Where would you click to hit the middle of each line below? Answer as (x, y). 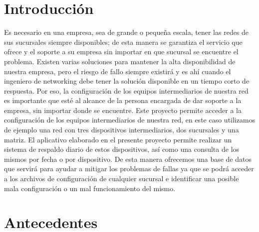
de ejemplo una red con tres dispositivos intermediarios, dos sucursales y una (122, 130)
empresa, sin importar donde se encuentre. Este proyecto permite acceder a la (123, 110)
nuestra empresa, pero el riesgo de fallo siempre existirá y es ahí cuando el (118, 71)
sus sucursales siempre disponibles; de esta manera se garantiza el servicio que (123, 42)
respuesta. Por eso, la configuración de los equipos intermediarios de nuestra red (126, 90)
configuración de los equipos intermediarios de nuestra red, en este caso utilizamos (130, 120)
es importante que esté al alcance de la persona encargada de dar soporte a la (123, 100)
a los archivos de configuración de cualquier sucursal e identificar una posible (122, 178)
